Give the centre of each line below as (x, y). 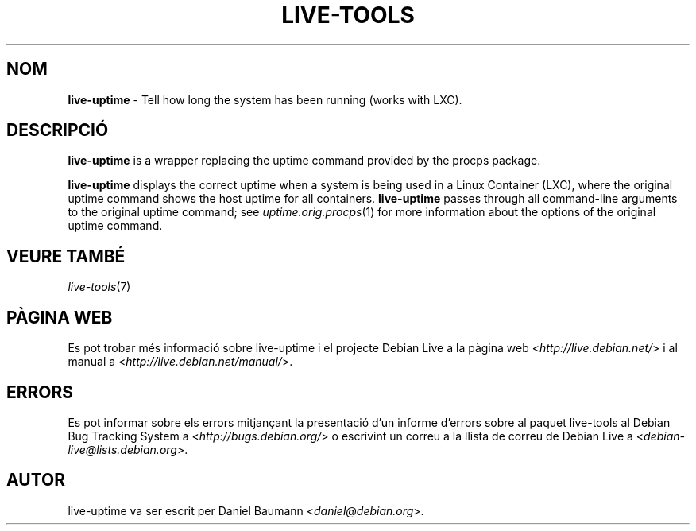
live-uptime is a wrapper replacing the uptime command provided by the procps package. (304, 161)
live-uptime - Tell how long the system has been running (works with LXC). (265, 99)
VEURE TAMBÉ (66, 256)
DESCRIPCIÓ (58, 130)
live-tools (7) (99, 287)
